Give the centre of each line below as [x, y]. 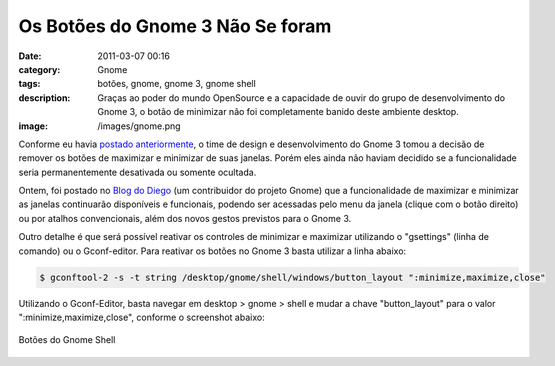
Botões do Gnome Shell [67, 340]
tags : [29, 84]
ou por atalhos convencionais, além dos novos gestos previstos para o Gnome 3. [185, 218]
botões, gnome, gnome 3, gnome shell [177, 84]
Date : [30, 56]
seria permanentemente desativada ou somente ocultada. [137, 172]
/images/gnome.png [139, 126]
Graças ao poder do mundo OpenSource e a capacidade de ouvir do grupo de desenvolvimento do [301, 97]
